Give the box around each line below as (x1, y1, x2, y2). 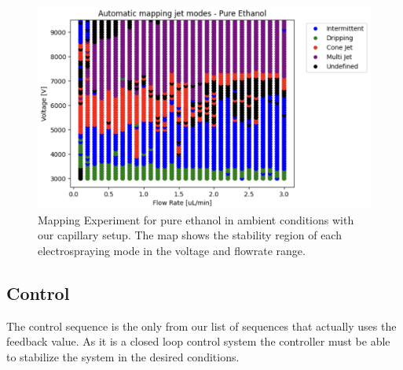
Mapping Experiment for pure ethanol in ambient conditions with (38, 211, 354, 228)
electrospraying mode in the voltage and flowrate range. (38, 242, 306, 258)
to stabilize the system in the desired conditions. (6, 348, 240, 364)
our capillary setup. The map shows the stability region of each (38, 227, 342, 243)
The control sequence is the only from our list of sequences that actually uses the (6, 317, 397, 334)
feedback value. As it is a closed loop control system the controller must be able (6, 333, 390, 350)
